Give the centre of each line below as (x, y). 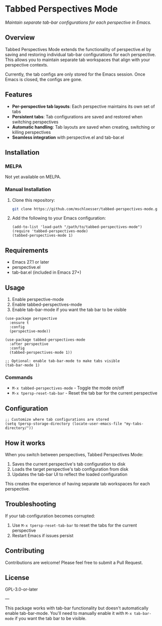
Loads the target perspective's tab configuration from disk (70, 469)
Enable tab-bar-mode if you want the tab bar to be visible (69, 310)
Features (19, 95)
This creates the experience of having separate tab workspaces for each (78, 483)
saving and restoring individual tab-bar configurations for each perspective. (81, 54)
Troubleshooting (31, 504)
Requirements (27, 250)
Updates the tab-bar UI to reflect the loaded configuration (70, 474)
